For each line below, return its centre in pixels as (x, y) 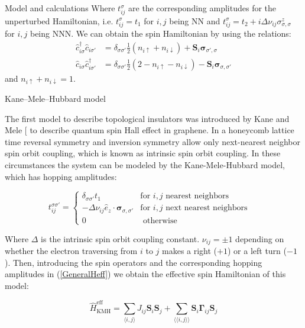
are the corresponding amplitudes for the (202, 8)
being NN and (195, 20)
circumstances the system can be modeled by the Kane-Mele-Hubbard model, (145, 164)
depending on (260, 238)
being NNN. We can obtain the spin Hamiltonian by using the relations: (160, 33)
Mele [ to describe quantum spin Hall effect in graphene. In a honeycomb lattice (150, 130)
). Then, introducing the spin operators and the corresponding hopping (134, 262)
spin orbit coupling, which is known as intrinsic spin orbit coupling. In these (143, 153)
